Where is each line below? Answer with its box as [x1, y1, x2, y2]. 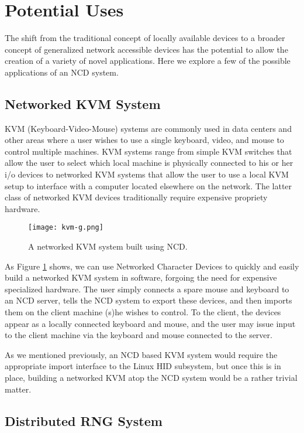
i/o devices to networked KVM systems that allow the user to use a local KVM [5, 168, 289, 180]
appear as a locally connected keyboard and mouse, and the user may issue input [5, 317, 296, 329]
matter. [5, 383, 32, 395]
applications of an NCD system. [5, 66, 119, 78]
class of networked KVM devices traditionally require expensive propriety [5, 191, 268, 203]
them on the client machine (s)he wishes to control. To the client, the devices [5, 306, 281, 318]
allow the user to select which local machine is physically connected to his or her [5, 156, 293, 169]
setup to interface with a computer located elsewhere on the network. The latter [5, 179, 292, 192]
